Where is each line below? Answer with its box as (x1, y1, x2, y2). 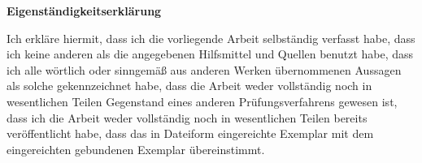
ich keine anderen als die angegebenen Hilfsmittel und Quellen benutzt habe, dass (7, 45, 414, 62)
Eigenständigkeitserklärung (7, 2, 162, 19)
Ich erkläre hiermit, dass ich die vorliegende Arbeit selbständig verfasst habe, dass (7, 29, 415, 46)
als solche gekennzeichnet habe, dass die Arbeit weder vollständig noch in (7, 77, 372, 94)
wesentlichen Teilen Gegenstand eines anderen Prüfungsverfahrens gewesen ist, (7, 92, 398, 109)
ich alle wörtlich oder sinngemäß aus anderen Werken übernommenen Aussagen (7, 61, 402, 78)
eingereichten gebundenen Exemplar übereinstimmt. (7, 140, 265, 157)
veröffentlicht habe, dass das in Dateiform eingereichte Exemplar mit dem (7, 125, 374, 142)
